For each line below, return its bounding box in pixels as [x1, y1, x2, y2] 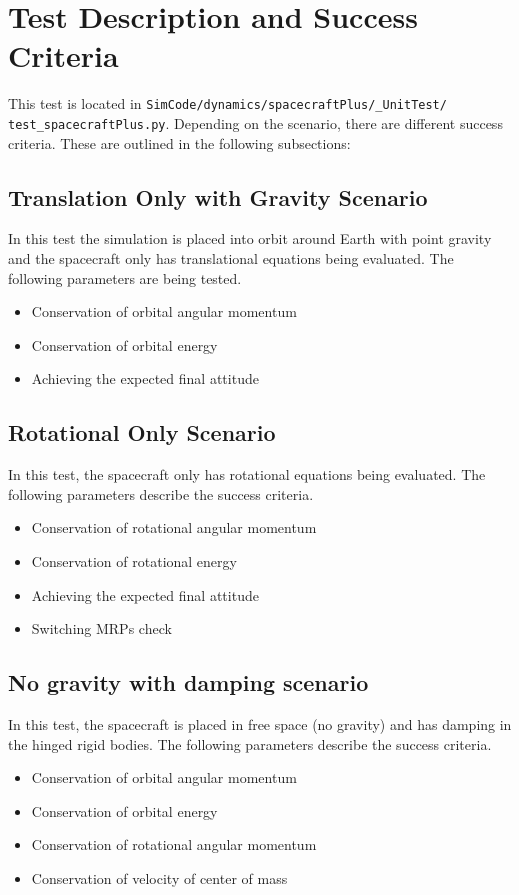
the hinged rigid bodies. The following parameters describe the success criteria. [8, 733, 492, 754]
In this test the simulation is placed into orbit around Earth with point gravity [8, 228, 492, 249]
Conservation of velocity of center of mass [31, 867, 288, 888]
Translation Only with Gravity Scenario [8, 181, 428, 212]
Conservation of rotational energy [31, 550, 237, 571]
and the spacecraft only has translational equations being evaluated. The [8, 248, 454, 269]
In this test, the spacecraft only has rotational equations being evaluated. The [8, 464, 486, 485]
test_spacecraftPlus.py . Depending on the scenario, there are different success [8, 112, 503, 133]
